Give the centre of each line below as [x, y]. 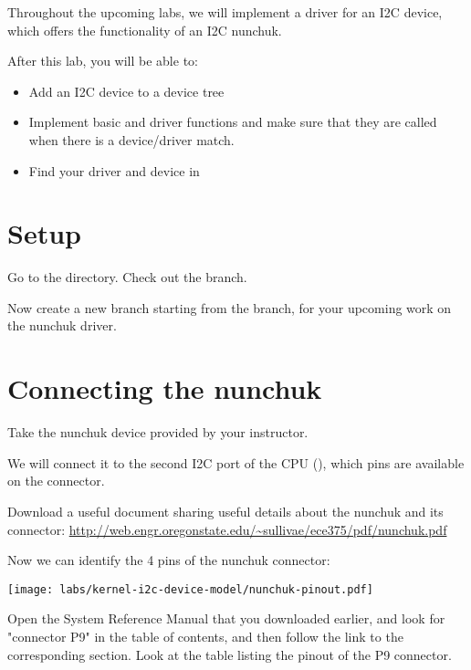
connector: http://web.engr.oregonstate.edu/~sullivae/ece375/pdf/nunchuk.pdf [227, 529]
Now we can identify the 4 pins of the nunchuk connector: [169, 560]
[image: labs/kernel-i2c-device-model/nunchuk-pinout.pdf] [190, 589]
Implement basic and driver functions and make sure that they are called [233, 122]
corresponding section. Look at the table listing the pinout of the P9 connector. [230, 654]
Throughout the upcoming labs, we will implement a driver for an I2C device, [225, 12]
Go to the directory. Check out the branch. [127, 277]
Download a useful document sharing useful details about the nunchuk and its [225, 511]
